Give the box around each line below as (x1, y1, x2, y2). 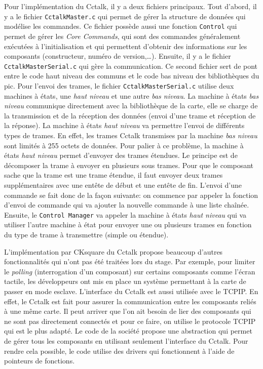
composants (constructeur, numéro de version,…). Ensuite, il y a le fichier (4, 51, 231, 61)
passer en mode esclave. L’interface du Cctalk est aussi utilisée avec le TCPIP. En (4, 285, 258, 296)
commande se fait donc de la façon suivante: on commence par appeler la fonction (4, 189, 258, 200)
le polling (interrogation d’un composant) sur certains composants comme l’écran (4, 266, 255, 276)
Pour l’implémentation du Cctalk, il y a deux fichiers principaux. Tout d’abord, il (4, 1, 257, 11)
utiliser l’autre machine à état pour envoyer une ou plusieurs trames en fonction (4, 219, 252, 230)
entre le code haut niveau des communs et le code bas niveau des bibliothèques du (4, 70, 259, 81)
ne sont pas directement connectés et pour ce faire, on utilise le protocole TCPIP (4, 315, 256, 326)
